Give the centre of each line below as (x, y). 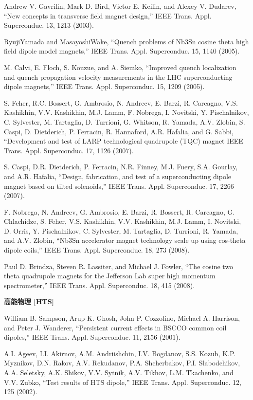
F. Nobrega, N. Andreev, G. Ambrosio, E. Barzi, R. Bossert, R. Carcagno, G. (119, 211)
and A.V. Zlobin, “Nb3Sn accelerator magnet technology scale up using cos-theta (125, 240)
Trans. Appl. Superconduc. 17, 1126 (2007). (69, 150)
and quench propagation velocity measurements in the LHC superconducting (118, 77)
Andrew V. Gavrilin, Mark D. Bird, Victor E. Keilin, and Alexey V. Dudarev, (120, 6)
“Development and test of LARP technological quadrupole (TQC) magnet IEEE (124, 141)
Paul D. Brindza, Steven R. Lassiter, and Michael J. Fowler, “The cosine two (119, 266)
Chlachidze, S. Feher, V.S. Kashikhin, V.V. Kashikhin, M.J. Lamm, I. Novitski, (123, 221)
